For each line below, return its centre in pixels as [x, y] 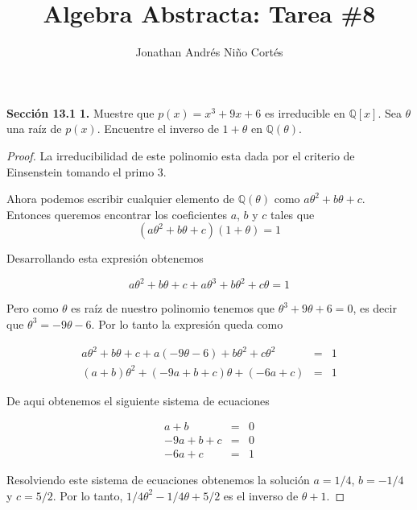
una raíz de [34, 129]
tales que [293, 214]
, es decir [375, 308]
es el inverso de [261, 495]
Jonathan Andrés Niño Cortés [209, 52]
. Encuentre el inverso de [158, 129]
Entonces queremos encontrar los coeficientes [117, 214]
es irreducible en [305, 112]
